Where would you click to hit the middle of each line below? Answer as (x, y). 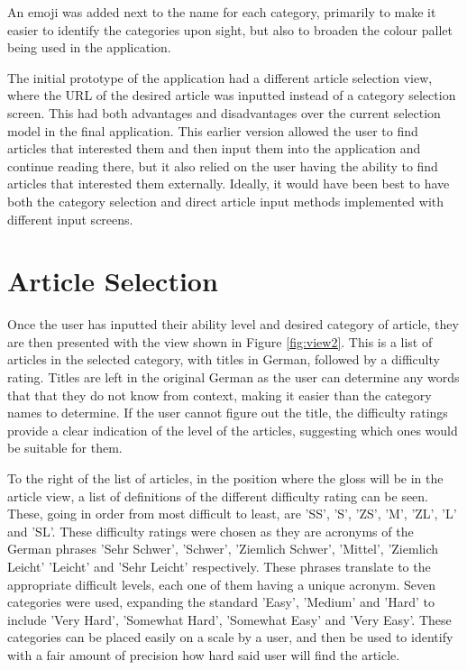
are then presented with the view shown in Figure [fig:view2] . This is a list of (220, 341)
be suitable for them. (65, 448)
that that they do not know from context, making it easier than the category (220, 395)
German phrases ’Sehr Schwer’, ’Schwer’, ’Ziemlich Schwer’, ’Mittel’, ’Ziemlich (223, 549)
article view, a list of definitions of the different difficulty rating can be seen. (218, 496)
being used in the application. (89, 47)
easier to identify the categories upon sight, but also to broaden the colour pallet (230, 29)
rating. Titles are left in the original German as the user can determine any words (233, 377)
